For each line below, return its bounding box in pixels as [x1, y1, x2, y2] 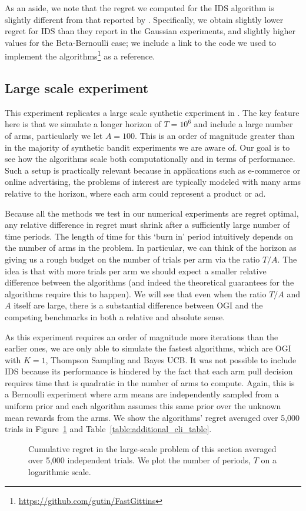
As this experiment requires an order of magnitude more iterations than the [5, 330, 278, 343]
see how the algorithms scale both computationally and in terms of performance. [5, 152, 295, 165]
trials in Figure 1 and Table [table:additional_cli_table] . [5, 423, 212, 435]
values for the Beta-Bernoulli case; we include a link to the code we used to [5, 36, 277, 48]
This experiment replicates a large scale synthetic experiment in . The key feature [5, 106, 300, 118]
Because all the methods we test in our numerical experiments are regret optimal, [5, 207, 299, 219]
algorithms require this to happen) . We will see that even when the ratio [5, 287, 267, 300]
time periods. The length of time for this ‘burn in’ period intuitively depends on [5, 230, 294, 242]
